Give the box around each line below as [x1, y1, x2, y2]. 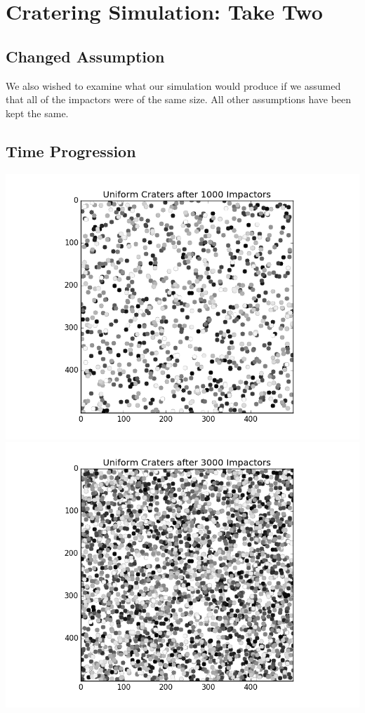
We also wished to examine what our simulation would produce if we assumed [6, 78, 341, 93]
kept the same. [6, 105, 69, 120]
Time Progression [6, 140, 136, 161]
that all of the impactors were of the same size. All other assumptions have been [6, 92, 352, 107]
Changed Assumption [6, 45, 165, 67]
